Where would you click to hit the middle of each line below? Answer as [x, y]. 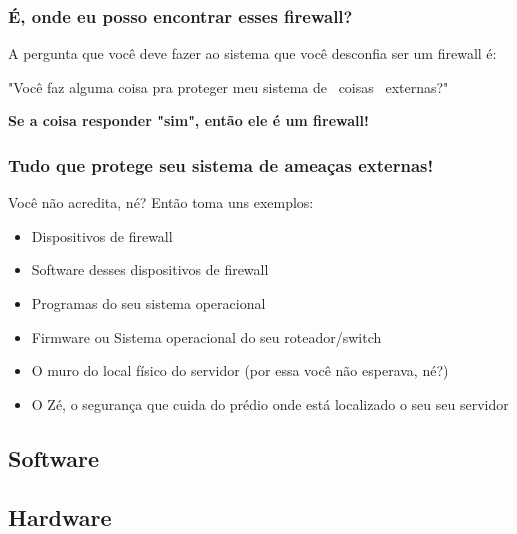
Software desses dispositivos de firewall [150, 269]
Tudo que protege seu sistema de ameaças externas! [221, 164]
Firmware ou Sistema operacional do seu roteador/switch [206, 336]
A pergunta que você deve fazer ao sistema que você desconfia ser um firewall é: [252, 53]
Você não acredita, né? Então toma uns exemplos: [161, 202]
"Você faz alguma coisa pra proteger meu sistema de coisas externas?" [228, 86]
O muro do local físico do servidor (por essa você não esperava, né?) [240, 370]
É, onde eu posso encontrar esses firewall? [180, 15]
